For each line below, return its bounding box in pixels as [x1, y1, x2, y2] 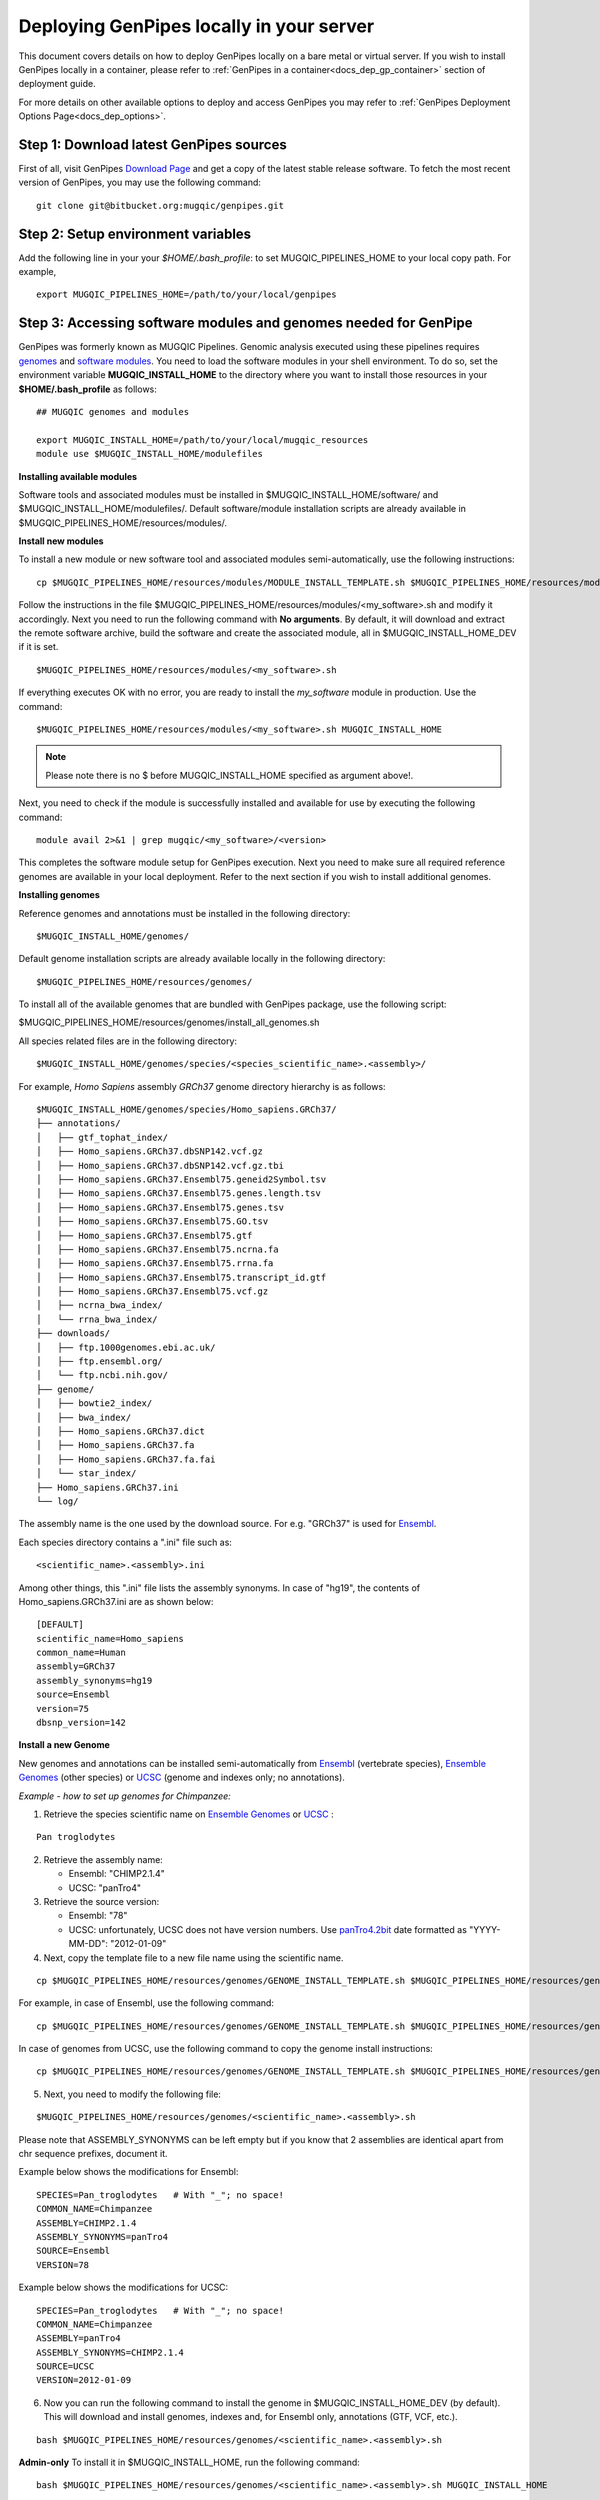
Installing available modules [18, 470, 138, 482]
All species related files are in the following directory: [18, 1035, 238, 1047]
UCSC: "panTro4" [68, 1881, 142, 1894]
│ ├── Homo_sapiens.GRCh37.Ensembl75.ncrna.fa [36, 1243, 279, 1255]
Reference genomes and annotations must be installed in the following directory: [18, 907, 351, 919]
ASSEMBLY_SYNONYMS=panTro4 [36, 2231, 169, 2242]
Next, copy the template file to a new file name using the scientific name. [43, 1951, 344, 1964]
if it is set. [18, 641, 59, 653]
